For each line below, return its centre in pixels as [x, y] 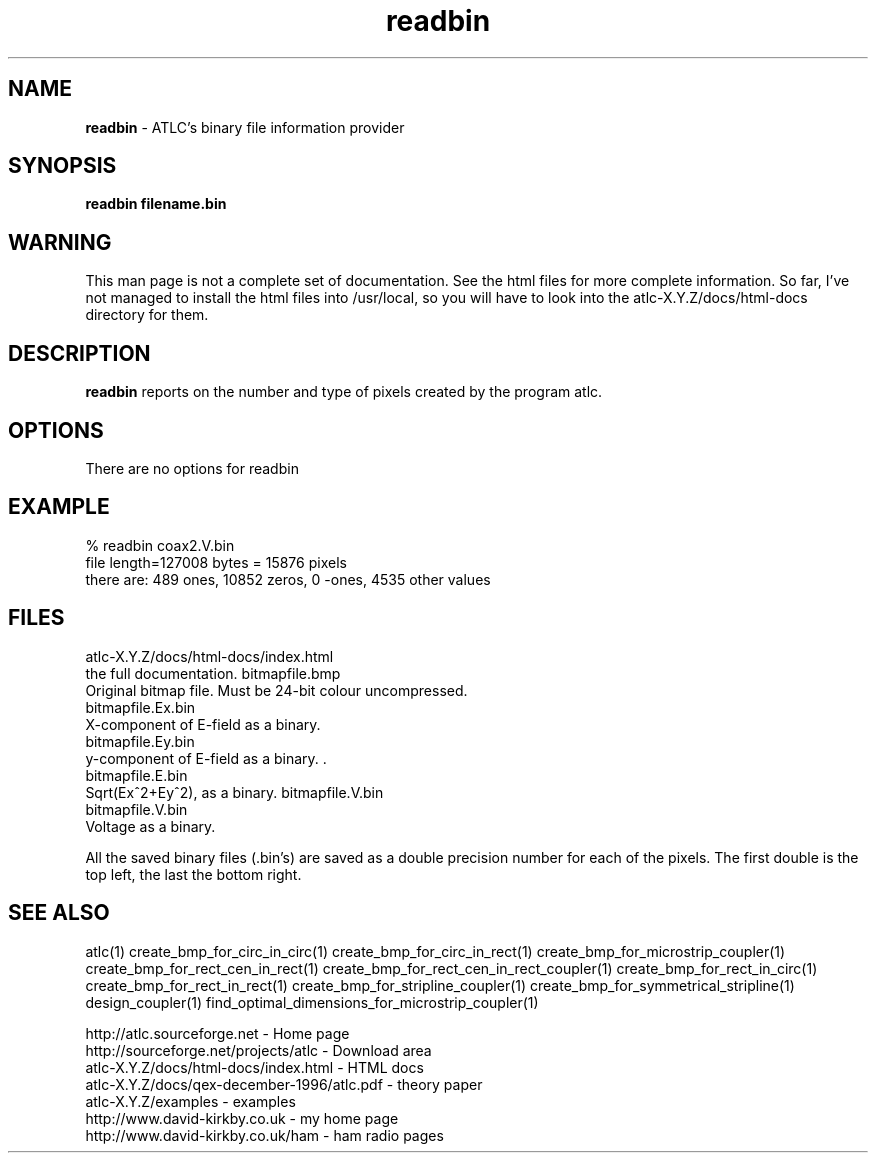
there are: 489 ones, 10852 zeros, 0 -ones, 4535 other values [288, 579]
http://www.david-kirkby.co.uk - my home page [242, 1118]
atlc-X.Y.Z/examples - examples [190, 1101]
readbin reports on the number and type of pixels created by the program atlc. [344, 392]
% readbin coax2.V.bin [160, 545]
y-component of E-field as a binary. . [206, 758]
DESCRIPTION [79, 353]
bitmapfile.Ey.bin [140, 741]
